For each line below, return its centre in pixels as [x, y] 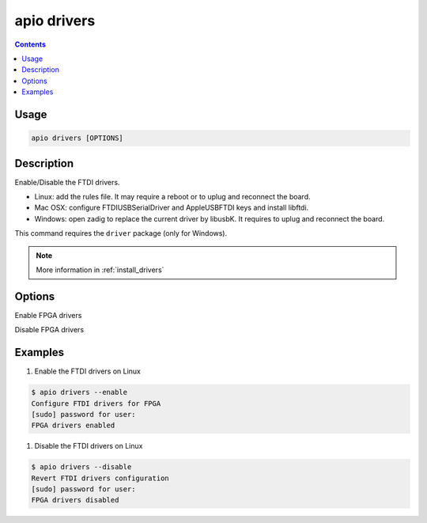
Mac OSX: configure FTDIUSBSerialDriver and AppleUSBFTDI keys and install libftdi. [172, 208]
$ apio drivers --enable [79, 392]
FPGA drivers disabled [75, 500]
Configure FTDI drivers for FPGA [96, 403]
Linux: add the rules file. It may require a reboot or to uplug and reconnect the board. [173, 197]
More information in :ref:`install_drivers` [100, 270]
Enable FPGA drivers [48, 315]
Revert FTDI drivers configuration [100, 478]
